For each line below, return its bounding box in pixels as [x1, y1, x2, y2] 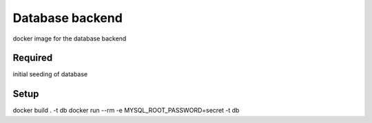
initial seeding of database [12, 70, 88, 78]
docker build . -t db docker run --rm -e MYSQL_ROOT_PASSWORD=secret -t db [12, 107, 240, 115]
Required [12, 52, 53, 64]
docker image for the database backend [12, 34, 127, 43]
